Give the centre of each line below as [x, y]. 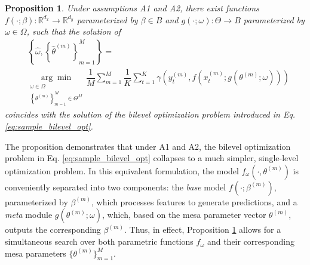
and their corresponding [251, 241]
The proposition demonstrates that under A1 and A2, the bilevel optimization [148, 146]
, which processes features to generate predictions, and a [194, 201]
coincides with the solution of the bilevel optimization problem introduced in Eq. [150, 114]
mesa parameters [36, 253]
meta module [29, 215]
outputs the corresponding [53, 229]
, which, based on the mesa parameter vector [184, 215]
